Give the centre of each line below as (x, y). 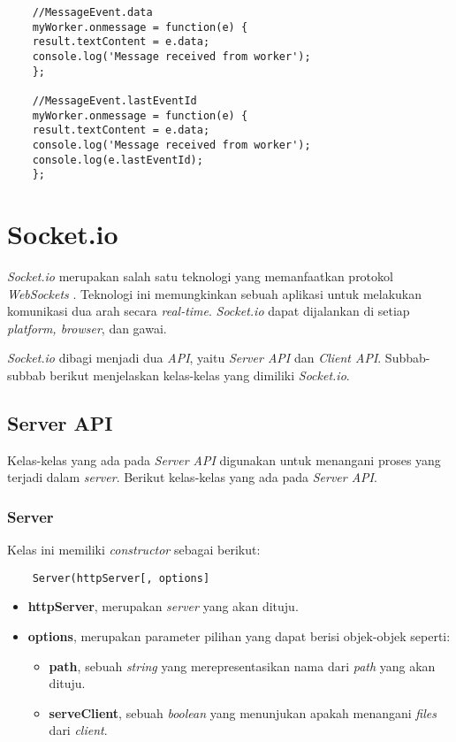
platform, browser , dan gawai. (87, 328)
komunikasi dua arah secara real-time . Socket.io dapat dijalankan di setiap (209, 311)
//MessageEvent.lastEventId (114, 100)
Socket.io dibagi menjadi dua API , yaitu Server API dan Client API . (194, 358)
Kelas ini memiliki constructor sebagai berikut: (134, 550)
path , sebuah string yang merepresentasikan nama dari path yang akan (242, 666)
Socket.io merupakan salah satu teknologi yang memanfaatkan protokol (200, 276)
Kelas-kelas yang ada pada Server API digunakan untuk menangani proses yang (224, 459)
